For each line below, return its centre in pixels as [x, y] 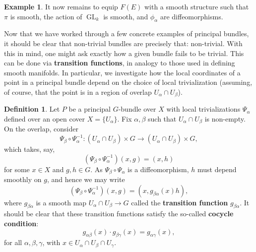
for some [17, 169]
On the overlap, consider [41, 129]
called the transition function [180, 202]
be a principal [90, 109]
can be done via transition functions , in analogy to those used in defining [120, 63]
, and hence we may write [86, 179]
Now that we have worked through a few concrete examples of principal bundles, [127, 33]
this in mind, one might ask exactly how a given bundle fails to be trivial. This [124, 53]
